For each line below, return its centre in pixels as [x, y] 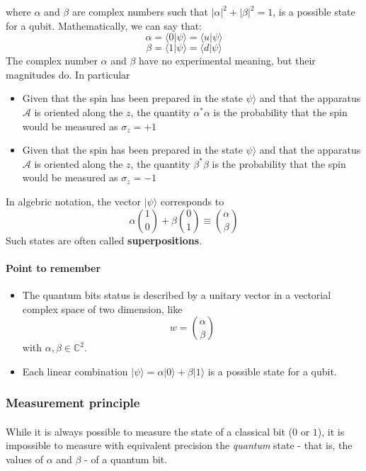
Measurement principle [73, 403]
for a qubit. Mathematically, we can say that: [104, 25]
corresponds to [192, 201]
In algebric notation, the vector [74, 201]
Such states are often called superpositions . [104, 240]
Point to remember [53, 267]
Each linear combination [75, 371]
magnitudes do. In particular [68, 74]
